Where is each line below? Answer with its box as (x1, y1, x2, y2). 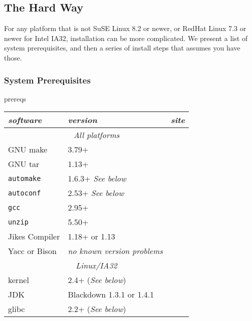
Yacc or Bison (8, 245, 57, 257)
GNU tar (8, 158, 40, 170)
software (8, 114, 42, 126)
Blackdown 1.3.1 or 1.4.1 (68, 288, 154, 300)
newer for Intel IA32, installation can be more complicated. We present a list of (4, 32, 248, 43)
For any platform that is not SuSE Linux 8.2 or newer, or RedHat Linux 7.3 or (4, 23, 246, 33)
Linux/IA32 (76, 259, 117, 271)
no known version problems (68, 245, 163, 257)
